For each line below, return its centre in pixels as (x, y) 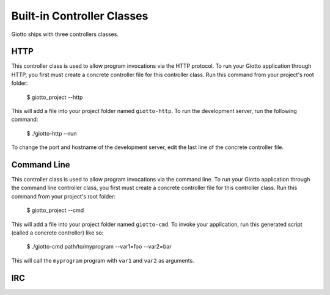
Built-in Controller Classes (80, 16)
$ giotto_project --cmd (55, 210)
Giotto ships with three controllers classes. (65, 34)
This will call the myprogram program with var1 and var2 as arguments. (103, 260)
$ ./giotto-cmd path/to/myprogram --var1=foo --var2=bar (99, 247)
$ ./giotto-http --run (52, 133)
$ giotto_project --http (55, 97)
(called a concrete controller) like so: (57, 233)
